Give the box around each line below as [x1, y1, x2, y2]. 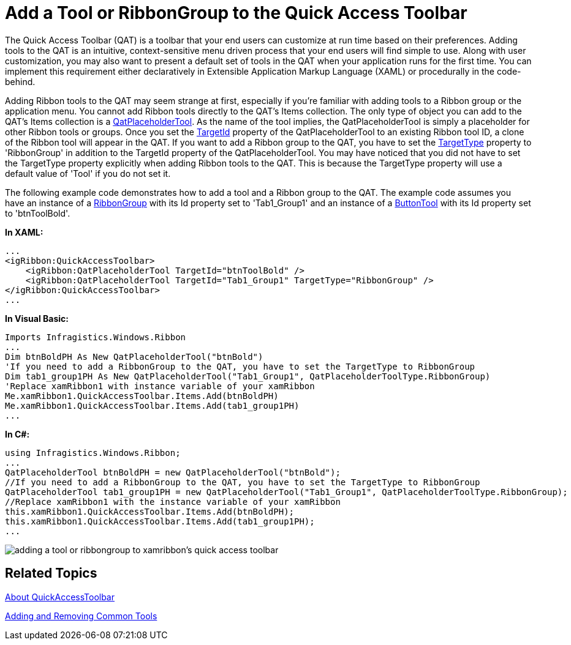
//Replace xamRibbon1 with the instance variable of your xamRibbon [5, 496, 341, 507]
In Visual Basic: [5, 313, 69, 324]
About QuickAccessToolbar [5, 591, 115, 602]
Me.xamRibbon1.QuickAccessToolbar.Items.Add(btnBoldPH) [5, 390, 279, 401]
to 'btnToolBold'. [5, 207, 70, 218]
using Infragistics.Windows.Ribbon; [5, 447, 181, 458]
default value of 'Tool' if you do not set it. [5, 168, 171, 179]
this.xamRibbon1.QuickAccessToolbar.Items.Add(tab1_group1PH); [5, 516, 315, 526]
